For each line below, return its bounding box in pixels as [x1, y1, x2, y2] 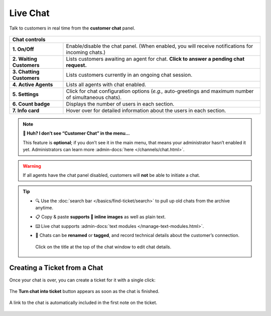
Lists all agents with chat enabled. [66, 81, 147, 88]
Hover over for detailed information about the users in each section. [66, 107, 226, 114]
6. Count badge [12, 100, 50, 107]
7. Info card [12, 107, 40, 114]
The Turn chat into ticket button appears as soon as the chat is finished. [9, 288, 160, 294]
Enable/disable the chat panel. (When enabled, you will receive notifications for [66, 43, 253, 50]
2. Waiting [12, 55, 38, 62]
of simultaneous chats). [66, 94, 122, 101]
